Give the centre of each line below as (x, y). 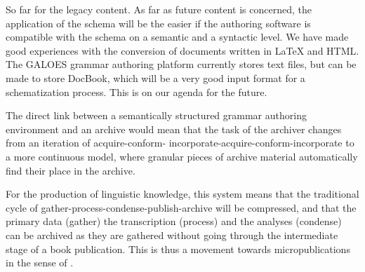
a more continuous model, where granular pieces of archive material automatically (182, 156)
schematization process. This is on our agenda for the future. (137, 91)
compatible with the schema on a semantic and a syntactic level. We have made (177, 37)
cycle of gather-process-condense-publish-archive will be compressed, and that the (181, 207)
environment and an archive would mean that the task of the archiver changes (174, 129)
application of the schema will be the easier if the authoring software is (158, 23)
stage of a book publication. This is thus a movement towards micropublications (178, 249)
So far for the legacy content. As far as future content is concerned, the (159, 9)
